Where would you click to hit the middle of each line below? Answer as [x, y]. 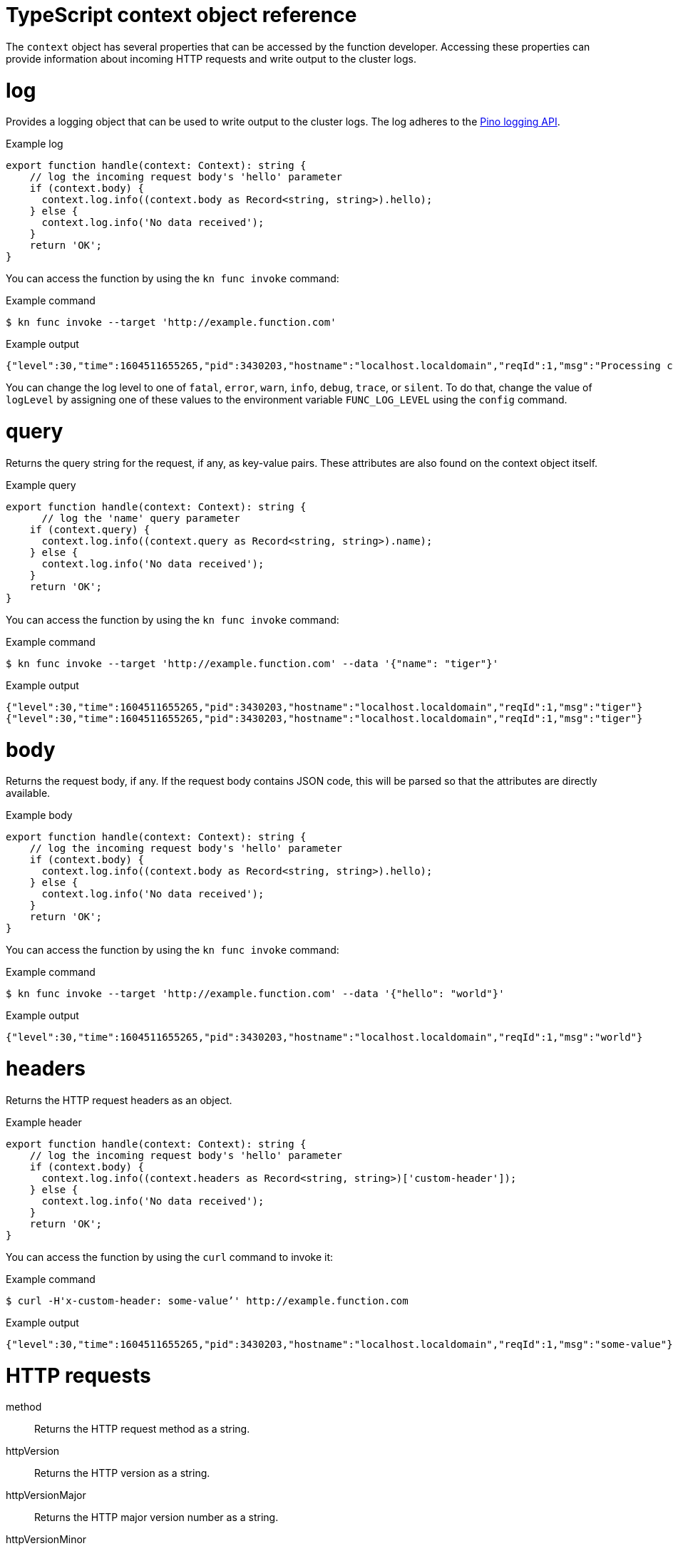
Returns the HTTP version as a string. [122, 1473]
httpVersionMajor [46, 1495]
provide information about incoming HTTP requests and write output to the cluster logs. [211, 58]
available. [28, 793]
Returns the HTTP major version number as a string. [156, 1517]
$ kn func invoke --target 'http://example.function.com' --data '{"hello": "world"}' [255, 994]
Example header [44, 1122]
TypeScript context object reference [181, 15]
